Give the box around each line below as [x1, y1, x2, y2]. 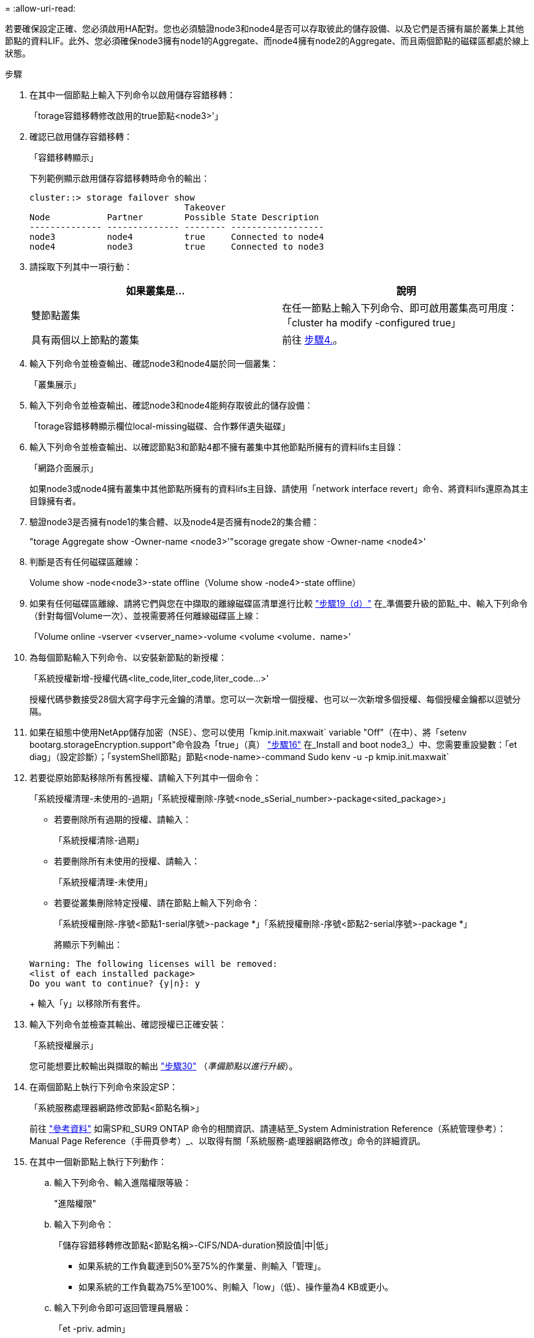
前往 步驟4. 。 [282, 334, 343, 346]
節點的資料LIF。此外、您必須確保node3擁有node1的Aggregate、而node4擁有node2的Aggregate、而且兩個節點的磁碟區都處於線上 [5, 36, 530, 46]
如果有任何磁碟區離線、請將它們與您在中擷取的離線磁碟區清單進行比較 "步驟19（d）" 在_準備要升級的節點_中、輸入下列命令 [29, 598, 528, 609]
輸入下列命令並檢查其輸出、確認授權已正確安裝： [29, 1019, 227, 1029]
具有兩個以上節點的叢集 [31, 334, 140, 346]
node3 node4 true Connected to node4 [29, 232, 324, 242]
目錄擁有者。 [29, 496, 81, 506]
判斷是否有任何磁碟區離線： [29, 556, 141, 567]
